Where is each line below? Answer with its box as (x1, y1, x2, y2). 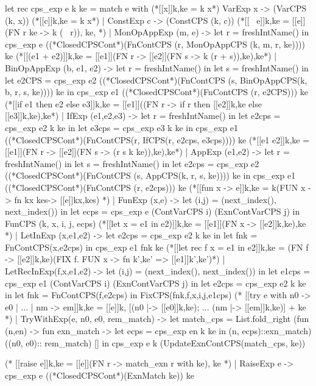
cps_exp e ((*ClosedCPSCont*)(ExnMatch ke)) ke (5, 368, 194, 381)
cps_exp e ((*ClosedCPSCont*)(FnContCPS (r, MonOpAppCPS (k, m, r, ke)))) (5, 37, 306, 50)
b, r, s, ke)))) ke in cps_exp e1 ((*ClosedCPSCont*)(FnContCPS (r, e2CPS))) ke (5, 85, 309, 98)
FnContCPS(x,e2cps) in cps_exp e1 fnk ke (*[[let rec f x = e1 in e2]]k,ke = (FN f (5, 240, 309, 253)
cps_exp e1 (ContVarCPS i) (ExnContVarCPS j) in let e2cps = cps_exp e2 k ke (5, 276, 306, 289)
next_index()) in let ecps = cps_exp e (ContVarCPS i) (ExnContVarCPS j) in (5, 205, 300, 218)
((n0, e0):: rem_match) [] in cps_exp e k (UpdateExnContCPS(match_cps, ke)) (5, 336, 306, 349)
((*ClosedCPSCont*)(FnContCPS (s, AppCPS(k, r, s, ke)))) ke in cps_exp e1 (5, 169, 296, 182)
